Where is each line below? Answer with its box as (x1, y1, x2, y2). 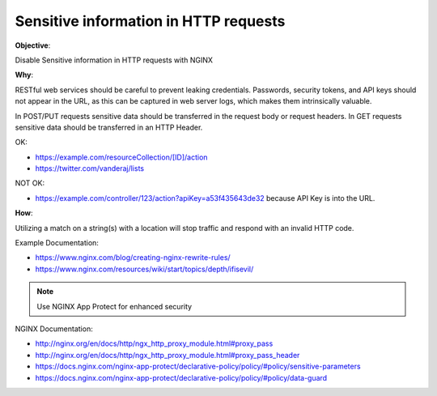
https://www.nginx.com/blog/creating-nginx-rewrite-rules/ (35, 253, 231, 262)
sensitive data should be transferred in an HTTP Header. (15, 122, 203, 132)
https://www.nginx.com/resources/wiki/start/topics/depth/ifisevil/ (35, 264, 254, 274)
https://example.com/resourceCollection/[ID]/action (35, 152, 208, 162)
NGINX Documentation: (15, 324, 93, 334)
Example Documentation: (15, 238, 99, 248)
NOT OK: (15, 178, 45, 188)
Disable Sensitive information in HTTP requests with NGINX (15, 55, 214, 65)
